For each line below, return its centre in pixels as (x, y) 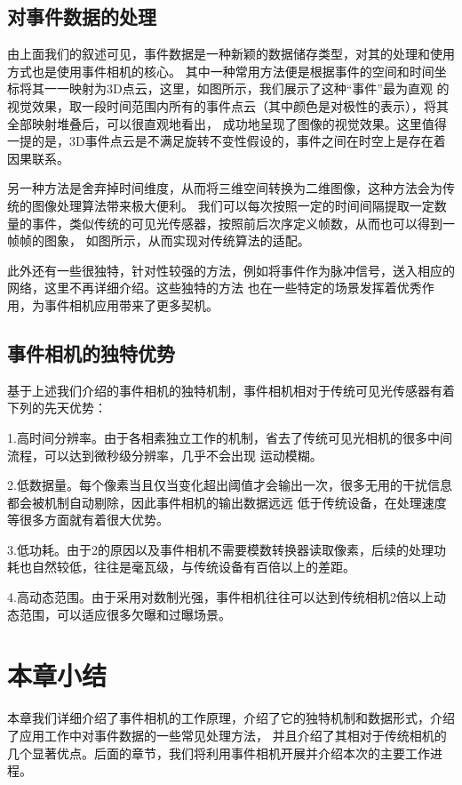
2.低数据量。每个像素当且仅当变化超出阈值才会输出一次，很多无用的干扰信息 (230, 485)
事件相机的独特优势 (91, 352)
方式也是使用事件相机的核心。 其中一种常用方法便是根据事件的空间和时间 (221, 71)
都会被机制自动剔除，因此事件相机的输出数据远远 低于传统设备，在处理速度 (227, 502)
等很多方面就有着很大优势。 (88, 520)
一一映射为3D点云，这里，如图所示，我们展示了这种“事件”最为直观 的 (247, 88)
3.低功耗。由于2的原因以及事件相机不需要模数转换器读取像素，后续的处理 (220, 549)
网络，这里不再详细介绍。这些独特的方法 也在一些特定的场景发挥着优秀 (215, 288)
